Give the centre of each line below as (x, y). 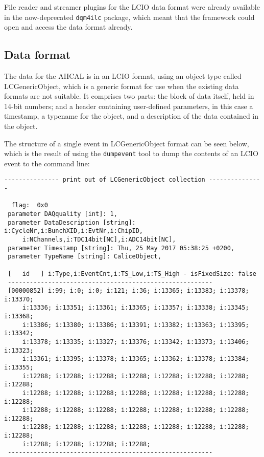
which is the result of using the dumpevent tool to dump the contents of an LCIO (131, 153)
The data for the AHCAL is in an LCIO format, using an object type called (123, 76)
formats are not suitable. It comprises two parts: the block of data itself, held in (129, 96)
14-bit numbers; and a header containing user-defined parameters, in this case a (129, 106)
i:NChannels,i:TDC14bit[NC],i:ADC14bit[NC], (99, 240)
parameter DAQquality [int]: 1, (63, 214)
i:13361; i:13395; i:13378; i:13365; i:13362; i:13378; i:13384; (136, 359)
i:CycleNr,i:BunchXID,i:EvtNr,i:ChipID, (74, 231)
